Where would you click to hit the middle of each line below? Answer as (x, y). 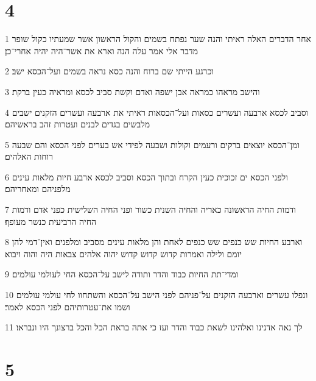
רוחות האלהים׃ (29, 156)
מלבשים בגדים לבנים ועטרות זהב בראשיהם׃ (78, 124)
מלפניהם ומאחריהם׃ (38, 189)
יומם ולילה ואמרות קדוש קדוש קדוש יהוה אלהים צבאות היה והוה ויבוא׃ (123, 253)
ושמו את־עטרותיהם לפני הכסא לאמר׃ (68, 306)
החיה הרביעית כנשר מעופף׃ (51, 221)
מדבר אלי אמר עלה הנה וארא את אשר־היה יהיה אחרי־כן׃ (101, 50)
